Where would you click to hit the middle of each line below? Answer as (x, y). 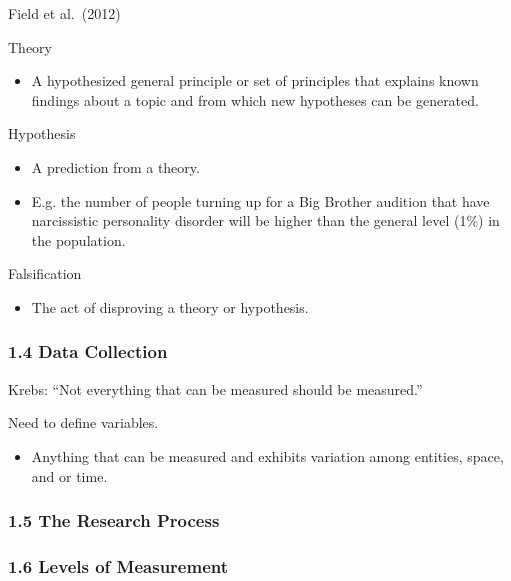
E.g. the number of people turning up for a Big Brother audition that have (260, 200)
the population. (78, 239)
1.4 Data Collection (88, 351)
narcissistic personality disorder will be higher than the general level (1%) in (265, 220)
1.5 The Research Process (114, 520)
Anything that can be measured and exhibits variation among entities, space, (267, 455)
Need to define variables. (83, 422)
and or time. (69, 475)
